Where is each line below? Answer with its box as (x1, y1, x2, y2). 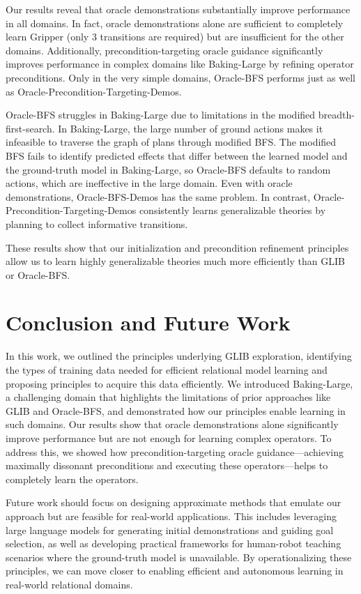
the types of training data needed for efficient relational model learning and (6, 363, 328, 376)
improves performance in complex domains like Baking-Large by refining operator (6, 56, 354, 71)
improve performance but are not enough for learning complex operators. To (6, 430, 332, 445)
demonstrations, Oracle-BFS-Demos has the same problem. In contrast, (6, 189, 311, 204)
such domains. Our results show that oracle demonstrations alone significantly (6, 417, 339, 432)
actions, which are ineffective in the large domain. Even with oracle (6, 176, 293, 190)
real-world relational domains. (6, 577, 133, 591)
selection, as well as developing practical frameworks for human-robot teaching (6, 536, 341, 551)
